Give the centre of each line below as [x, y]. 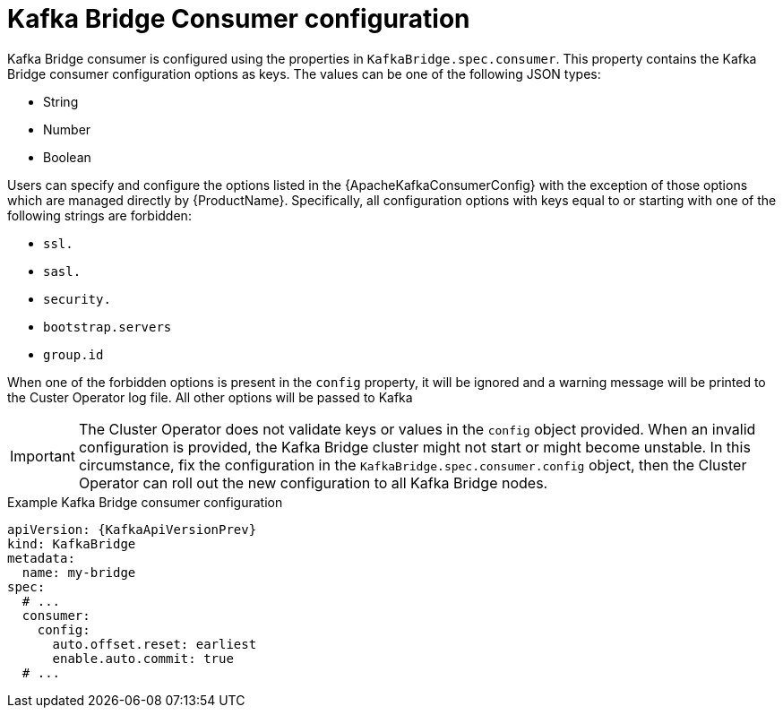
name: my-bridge [79, 572]
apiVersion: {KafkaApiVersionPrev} [132, 529]
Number [67, 129]
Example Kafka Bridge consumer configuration [145, 502]
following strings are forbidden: [99, 215]
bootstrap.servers [108, 327]
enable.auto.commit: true [143, 658]
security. [77, 299]
